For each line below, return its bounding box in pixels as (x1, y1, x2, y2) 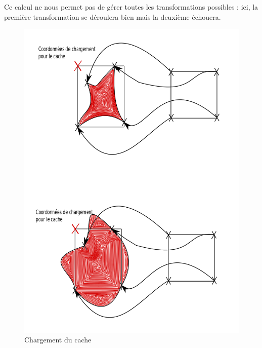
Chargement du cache (24, 334, 92, 345)
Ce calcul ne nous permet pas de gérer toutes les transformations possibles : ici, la (4, 2, 258, 12)
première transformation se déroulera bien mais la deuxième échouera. (4, 11, 221, 22)
